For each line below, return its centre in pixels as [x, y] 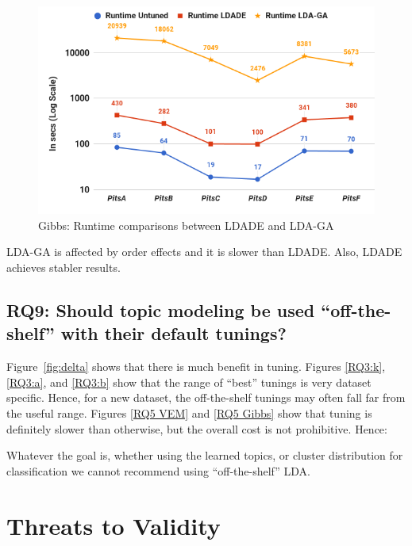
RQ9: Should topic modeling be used [161, 310]
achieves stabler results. [64, 267]
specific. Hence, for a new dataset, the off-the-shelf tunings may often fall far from [206, 397]
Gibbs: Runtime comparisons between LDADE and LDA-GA [186, 225]
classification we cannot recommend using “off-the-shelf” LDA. [158, 470]
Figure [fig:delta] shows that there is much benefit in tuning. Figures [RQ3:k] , [196, 367]
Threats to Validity [114, 525]
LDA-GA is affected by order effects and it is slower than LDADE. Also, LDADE [204, 252]
